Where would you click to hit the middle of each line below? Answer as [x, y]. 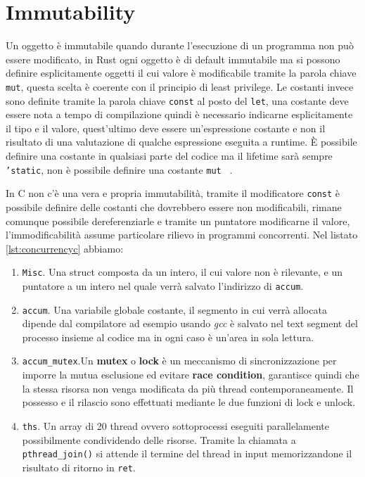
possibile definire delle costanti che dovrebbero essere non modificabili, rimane [174, 206]
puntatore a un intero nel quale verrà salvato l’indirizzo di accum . [163, 285]
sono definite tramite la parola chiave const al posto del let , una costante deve [177, 100]
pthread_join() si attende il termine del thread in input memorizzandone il [187, 453]
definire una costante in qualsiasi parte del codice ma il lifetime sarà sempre [169, 155]
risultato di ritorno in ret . [79, 467]
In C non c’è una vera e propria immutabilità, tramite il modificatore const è [173, 193]
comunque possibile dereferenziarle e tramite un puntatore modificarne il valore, [178, 221]
